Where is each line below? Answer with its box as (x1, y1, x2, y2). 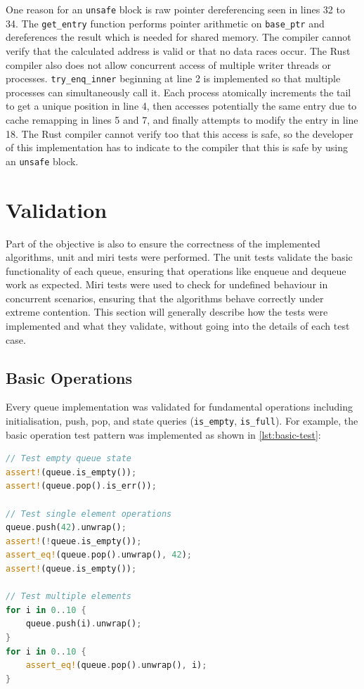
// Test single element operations (6, 508, 172, 519)
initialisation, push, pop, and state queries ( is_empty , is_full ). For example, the (6, 413, 358, 428)
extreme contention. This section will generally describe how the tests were (6, 304, 328, 319)
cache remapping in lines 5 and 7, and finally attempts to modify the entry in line (6, 112, 358, 127)
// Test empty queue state (6, 453, 131, 464)
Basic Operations (6, 366, 133, 388)
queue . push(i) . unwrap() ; (25, 619, 142, 629)
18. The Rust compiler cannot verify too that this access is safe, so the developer (6, 126, 353, 141)
